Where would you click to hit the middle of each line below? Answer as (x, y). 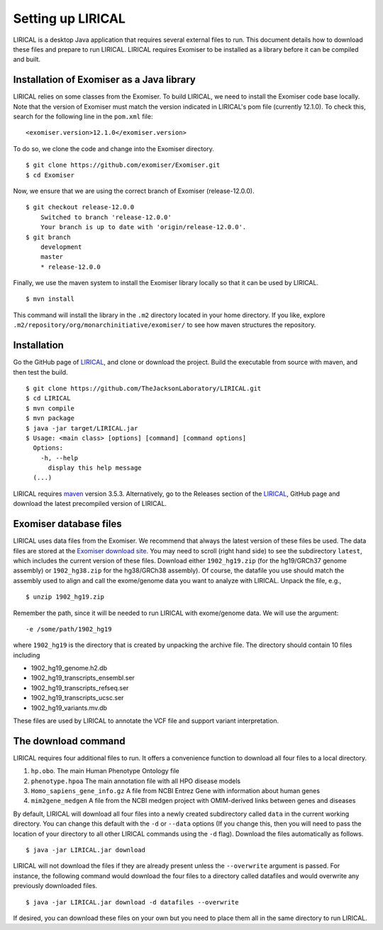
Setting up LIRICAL (69, 18)
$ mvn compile (50, 408)
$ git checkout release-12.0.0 (80, 207)
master (52, 257)
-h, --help (59, 458)
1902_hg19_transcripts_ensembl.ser (83, 678)
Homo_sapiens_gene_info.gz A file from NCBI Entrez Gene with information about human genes (176, 791)
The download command (69, 741)
